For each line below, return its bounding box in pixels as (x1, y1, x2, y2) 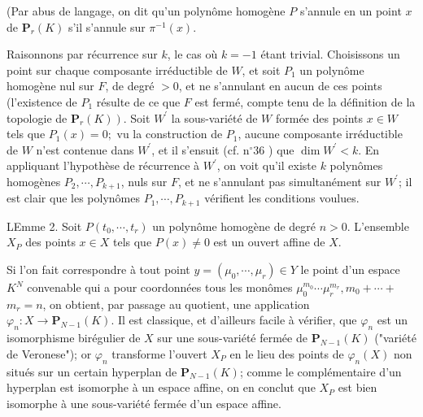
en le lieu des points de (229, 345, 344, 362)
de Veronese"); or (7, 345, 92, 362)
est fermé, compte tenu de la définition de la (194, 93, 416, 110)
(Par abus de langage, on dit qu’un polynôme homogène (7, 2, 286, 19)
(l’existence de (7, 93, 77, 110)
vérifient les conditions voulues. (204, 189, 360, 206)
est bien (338, 379, 377, 396)
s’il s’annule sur (68, 18, 146, 35)
